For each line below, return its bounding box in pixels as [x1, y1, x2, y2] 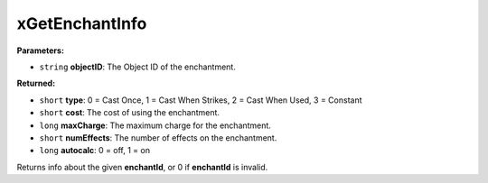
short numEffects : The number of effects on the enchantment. [39, 132, 277, 143]
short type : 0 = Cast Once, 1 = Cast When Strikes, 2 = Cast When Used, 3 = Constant [39, 95, 362, 105]
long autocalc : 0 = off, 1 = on [39, 145, 151, 156]
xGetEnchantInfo [16, 14, 147, 33]
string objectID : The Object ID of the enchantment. [39, 61, 237, 72]
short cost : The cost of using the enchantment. [39, 107, 221, 118]
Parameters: [16, 45, 65, 56]
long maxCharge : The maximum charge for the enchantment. [39, 120, 271, 131]
